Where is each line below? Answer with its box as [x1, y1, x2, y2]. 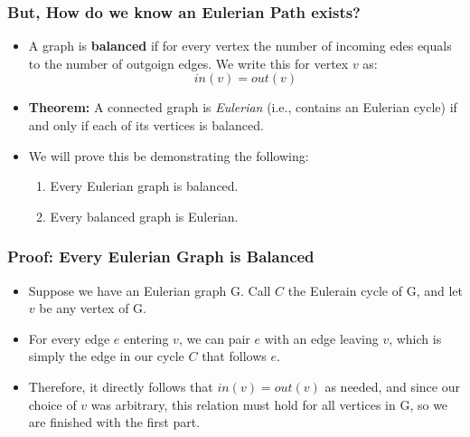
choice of [28, 394, 77, 413]
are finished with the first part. [28, 413, 201, 432]
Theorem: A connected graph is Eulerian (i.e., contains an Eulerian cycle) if [28, 98, 457, 117]
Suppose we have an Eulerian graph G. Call [28, 280, 271, 299]
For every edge [28, 328, 110, 347]
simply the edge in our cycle [28, 347, 184, 366]
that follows [202, 347, 267, 366]
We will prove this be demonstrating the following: [28, 146, 309, 165]
